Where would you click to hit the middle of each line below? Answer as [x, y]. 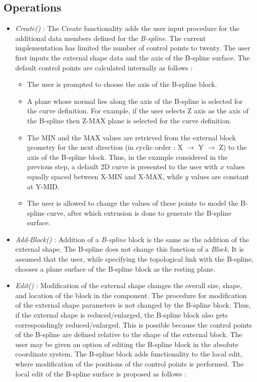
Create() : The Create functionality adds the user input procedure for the [127, 28]
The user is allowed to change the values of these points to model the [133, 203]
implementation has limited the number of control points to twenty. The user [133, 48]
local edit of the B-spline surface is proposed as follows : [101, 373]
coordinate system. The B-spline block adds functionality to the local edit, [129, 354]
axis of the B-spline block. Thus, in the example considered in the [128, 157]
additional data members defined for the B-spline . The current [111, 38]
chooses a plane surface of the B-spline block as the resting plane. [115, 268]
